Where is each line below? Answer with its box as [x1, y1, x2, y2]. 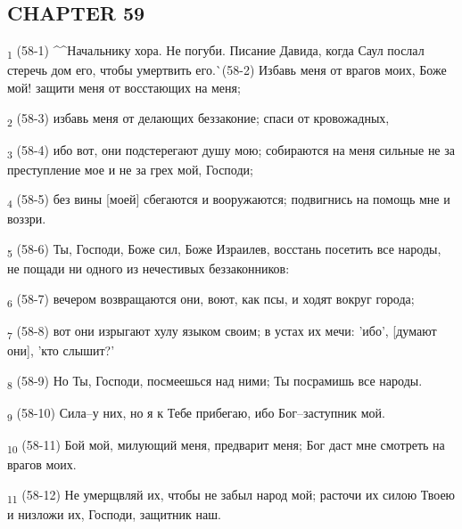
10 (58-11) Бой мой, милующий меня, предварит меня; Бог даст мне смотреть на [7, 435, 445, 456]
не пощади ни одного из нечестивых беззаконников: [7, 259, 290, 278]
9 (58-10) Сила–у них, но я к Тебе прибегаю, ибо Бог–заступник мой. [7, 403, 385, 424]
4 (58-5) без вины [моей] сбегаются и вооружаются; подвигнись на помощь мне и [7, 190, 450, 211]
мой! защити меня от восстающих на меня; [7, 77, 241, 96]
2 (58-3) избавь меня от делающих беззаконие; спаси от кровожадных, [7, 108, 390, 129]
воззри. [7, 209, 46, 228]
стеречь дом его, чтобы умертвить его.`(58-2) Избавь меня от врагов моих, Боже [7, 61, 447, 79]
